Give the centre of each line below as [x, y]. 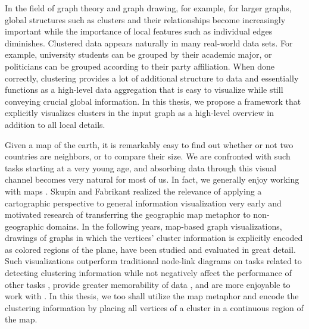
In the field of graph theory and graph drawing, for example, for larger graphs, [148, 8]
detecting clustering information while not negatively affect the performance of [148, 273]
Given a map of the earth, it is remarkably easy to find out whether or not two [149, 144]
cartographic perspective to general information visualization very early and [143, 203]
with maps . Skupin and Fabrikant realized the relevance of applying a [133, 191]
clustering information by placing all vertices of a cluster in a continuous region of [154, 307]
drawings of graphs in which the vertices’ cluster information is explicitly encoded [154, 238]
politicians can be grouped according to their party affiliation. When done [140, 66]
